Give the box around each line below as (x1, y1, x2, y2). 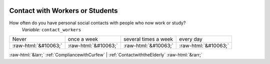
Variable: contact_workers (21, 26, 81, 32)
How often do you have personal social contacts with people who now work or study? (9, 20, 186, 26)
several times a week (123, 36, 173, 43)
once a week (67, 36, 98, 43)
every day (179, 36, 202, 43)
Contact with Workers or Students (9, 6, 118, 15)
